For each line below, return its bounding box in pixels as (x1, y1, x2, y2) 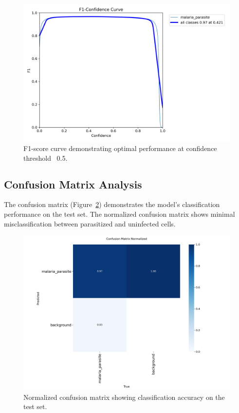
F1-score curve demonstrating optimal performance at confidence (23, 143, 217, 153)
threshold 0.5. (23, 152, 68, 163)
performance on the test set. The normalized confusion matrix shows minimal (4, 208, 235, 219)
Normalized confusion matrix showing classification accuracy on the (23, 392, 225, 402)
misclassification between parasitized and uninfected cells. (4, 218, 176, 228)
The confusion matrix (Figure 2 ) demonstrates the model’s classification (4, 199, 220, 209)
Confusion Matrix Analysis (4, 176, 142, 191)
